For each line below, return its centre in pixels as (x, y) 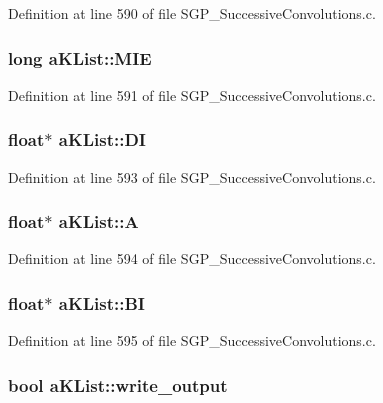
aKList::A (98, 221)
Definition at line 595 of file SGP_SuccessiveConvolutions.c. (192, 340)
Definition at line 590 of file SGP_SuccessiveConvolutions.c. (192, 13)
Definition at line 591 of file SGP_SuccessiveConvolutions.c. (192, 94)
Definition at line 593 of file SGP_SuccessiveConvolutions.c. (192, 176)
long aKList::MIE (80, 57)
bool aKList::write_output (118, 384)
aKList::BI (101, 302)
